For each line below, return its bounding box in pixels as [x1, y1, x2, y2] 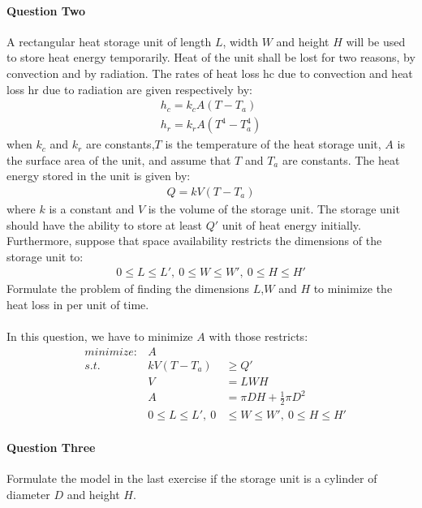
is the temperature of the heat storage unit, [165, 136, 381, 153]
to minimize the [313, 280, 393, 297]
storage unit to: [6, 248, 84, 265]
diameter [6, 485, 50, 502]
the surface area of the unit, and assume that [6, 151, 231, 168]
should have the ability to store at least [6, 216, 202, 233]
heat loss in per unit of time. [6, 296, 149, 313]
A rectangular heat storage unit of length [6, 32, 212, 50]
